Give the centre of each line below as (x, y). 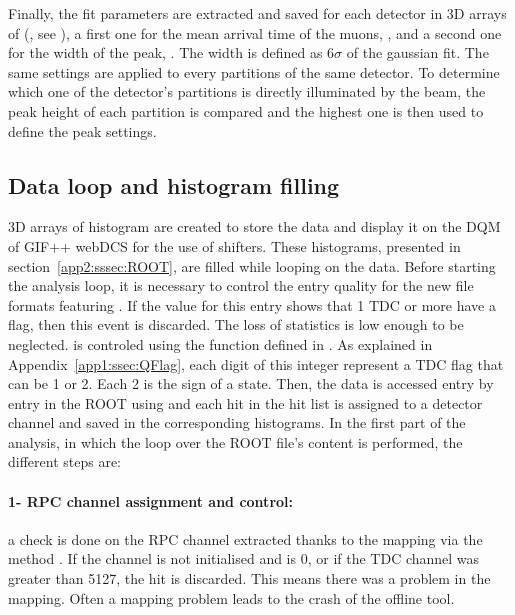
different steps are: (64, 461)
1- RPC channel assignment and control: (150, 500)
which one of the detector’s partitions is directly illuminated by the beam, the (247, 91)
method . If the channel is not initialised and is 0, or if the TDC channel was (244, 558)
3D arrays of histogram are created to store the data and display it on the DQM (254, 226)
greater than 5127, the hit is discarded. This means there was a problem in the (249, 578)
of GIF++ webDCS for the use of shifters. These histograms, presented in (234, 245)
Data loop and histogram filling (174, 184)
